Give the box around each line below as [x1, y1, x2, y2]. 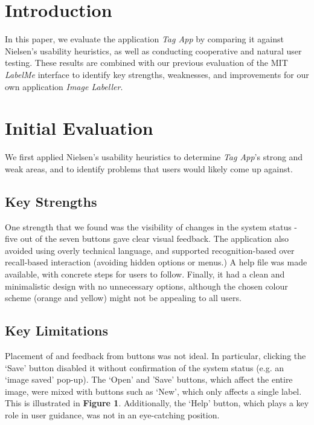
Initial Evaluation [5, 115, 153, 140]
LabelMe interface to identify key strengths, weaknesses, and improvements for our [5, 68, 309, 80]
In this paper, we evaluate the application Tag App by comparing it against [5, 33, 284, 45]
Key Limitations [5, 321, 109, 340]
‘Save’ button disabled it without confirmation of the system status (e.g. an [5, 361, 284, 374]
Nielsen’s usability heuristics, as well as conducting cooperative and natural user [5, 44, 302, 57]
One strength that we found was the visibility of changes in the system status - [5, 220, 298, 233]
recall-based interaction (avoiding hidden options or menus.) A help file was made [5, 256, 307, 268]
